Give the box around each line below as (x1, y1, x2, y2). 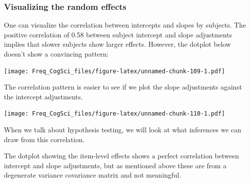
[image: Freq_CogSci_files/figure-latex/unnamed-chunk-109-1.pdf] (4, 67, 225, 75)
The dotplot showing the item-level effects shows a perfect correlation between (4, 151, 239, 161)
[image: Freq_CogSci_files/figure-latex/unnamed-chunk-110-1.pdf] (4, 110, 225, 118)
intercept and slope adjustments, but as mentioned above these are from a (4, 160, 226, 170)
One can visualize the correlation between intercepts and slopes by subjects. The (4, 20, 246, 30)
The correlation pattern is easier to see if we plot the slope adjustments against (4, 82, 242, 92)
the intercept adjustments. (4, 91, 83, 101)
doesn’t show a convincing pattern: (4, 49, 109, 59)
